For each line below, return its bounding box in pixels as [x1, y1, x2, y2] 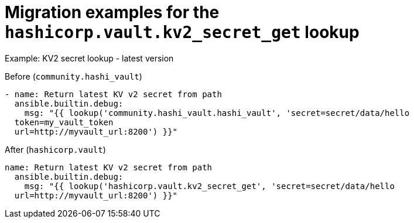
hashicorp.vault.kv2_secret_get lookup [5, 22, 360, 42]
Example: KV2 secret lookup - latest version [5, 53, 174, 63]
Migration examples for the [5, 2, 220, 22]
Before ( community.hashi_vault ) [5, 71, 142, 81]
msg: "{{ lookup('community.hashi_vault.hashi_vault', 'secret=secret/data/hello [24, 108, 410, 118]
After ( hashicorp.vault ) [5, 144, 106, 155]
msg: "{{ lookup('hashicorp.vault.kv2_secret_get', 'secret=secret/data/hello [24, 181, 395, 191]
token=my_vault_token [14, 117, 114, 127]
